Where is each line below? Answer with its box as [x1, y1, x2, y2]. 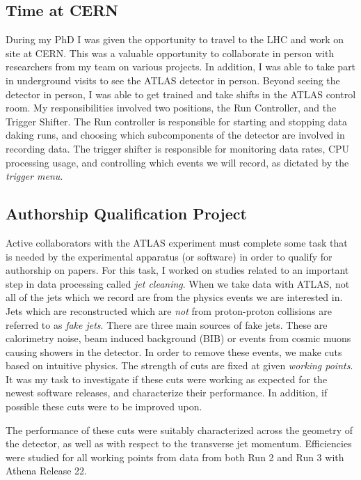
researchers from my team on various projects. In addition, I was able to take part [6, 59, 356, 74]
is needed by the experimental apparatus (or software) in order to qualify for [6, 249, 332, 263]
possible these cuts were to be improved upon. [6, 399, 202, 414]
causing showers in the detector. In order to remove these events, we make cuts [6, 344, 342, 359]
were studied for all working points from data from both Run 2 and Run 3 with [6, 449, 344, 464]
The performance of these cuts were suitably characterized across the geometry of [6, 422, 353, 437]
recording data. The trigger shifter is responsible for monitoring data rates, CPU [6, 141, 350, 155]
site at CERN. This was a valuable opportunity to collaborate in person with [6, 45, 335, 60]
